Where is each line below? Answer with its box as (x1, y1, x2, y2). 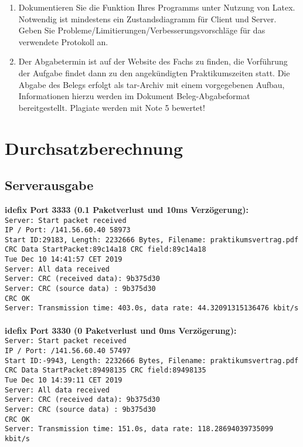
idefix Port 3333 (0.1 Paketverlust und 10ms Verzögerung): (5, 203, 248, 215)
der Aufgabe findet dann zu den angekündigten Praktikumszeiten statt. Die (18, 66, 290, 79)
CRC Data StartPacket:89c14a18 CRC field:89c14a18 (5, 245, 206, 254)
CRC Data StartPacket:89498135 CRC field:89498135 (5, 366, 206, 375)
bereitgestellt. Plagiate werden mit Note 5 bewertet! (18, 101, 205, 113)
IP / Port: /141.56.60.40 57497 (5, 346, 131, 355)
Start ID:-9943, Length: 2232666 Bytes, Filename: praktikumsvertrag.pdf (5, 356, 299, 365)
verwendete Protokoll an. (18, 35, 108, 48)
